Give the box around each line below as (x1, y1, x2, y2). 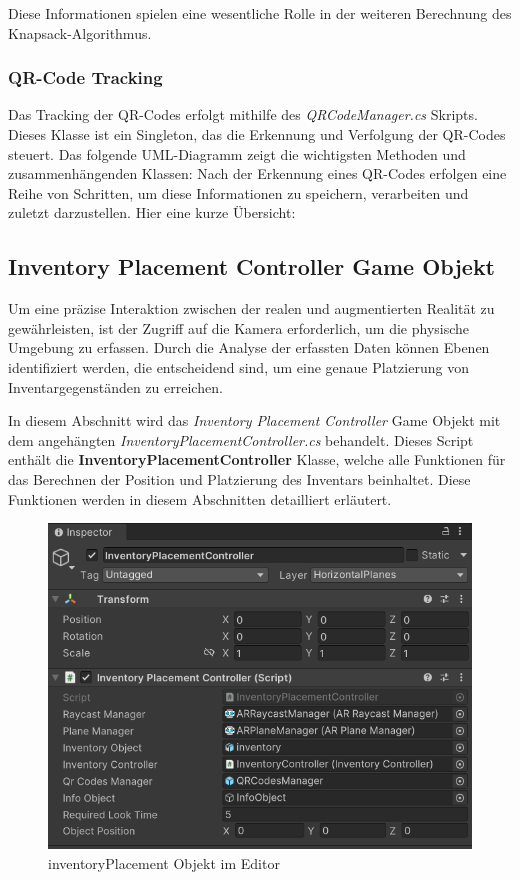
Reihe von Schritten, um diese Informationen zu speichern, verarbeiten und (8, 182, 469, 203)
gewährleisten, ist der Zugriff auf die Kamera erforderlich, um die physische (8, 317, 470, 338)
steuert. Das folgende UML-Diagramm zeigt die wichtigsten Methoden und (8, 143, 466, 164)
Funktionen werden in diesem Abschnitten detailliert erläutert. (8, 488, 392, 509)
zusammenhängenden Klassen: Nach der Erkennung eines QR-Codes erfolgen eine (8, 163, 507, 184)
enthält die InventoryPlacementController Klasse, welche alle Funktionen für (8, 449, 506, 470)
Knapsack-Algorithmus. (8, 22, 152, 43)
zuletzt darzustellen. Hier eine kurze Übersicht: (8, 202, 296, 223)
